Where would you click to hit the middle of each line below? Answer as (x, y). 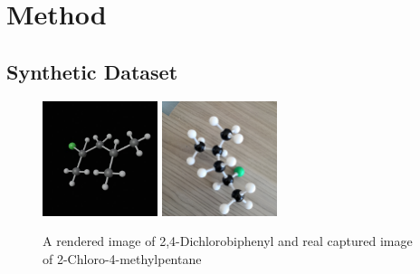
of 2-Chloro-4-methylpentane (122, 258)
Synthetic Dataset (92, 71)
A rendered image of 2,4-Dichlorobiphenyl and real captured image (228, 241)
